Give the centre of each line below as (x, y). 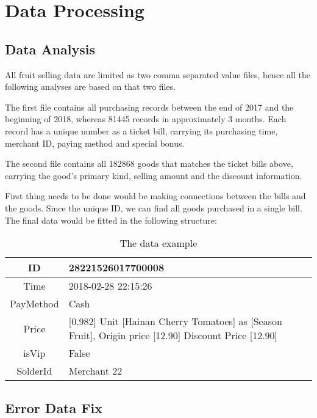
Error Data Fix (54, 407)
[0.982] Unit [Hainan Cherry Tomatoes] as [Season (175, 321)
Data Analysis (50, 49)
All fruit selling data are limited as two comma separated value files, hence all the (158, 74)
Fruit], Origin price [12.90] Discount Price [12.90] (173, 335)
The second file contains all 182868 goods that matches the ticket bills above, (149, 163)
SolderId (34, 371)
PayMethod (34, 304)
